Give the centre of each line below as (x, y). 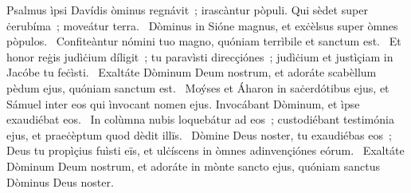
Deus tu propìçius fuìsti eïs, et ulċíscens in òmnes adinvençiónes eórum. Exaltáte (205, 150)
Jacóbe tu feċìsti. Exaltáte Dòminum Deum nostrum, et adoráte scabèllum (192, 72)
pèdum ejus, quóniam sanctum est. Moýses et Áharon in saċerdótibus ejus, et (198, 87)
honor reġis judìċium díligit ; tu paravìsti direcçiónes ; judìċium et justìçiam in (200, 56)
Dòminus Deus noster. (60, 181)
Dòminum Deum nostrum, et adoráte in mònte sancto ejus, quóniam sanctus (194, 165)
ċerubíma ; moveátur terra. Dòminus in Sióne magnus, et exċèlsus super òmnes (202, 25)
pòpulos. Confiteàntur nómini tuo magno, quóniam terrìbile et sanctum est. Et (204, 41)
